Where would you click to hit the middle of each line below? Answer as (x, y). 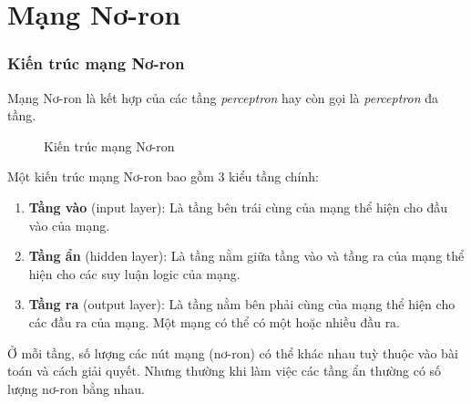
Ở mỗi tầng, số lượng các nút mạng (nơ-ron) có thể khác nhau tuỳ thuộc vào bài (233, 352)
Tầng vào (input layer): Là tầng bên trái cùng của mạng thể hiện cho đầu (238, 207)
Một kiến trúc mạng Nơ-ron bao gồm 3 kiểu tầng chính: (163, 176)
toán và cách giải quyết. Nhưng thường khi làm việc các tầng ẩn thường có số (225, 371)
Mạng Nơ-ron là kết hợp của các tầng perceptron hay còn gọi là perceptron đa (223, 97)
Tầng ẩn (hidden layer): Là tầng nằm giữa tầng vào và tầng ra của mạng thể (246, 256)
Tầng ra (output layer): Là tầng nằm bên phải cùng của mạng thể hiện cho (242, 304)
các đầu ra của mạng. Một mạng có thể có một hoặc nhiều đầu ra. (215, 321)
